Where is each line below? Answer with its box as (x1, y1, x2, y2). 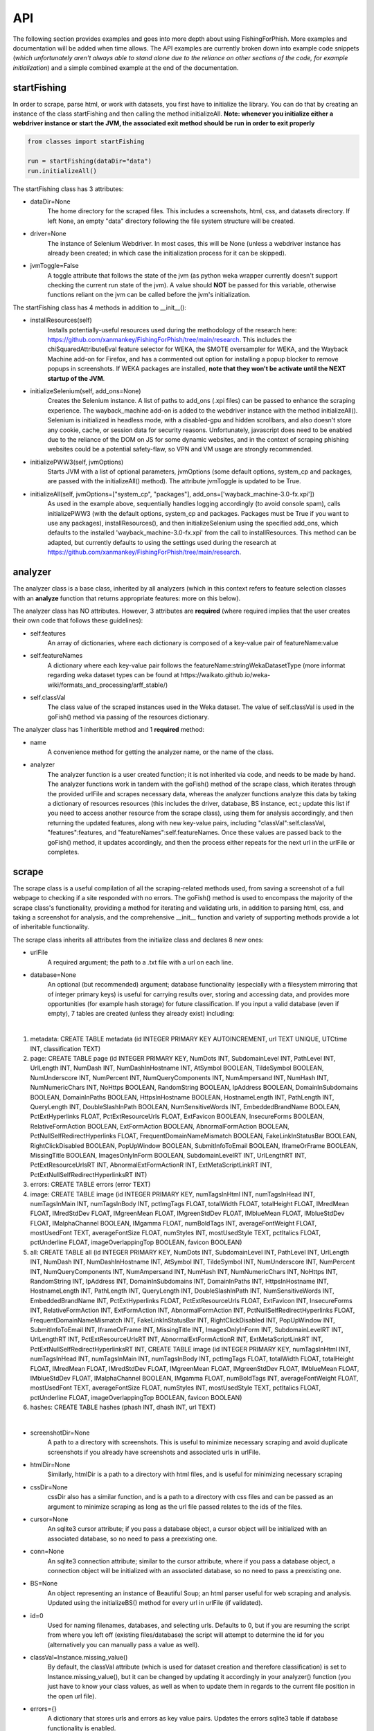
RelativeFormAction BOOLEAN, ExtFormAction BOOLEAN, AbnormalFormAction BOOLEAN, (30, 1122, 290, 1130)
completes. (47, 847, 80, 856)
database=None (30, 970, 76, 979)
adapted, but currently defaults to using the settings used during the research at (47, 538, 276, 546)
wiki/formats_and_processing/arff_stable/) (47, 681, 168, 689)
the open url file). (47, 1692, 97, 1700)
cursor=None (30, 1515, 69, 1523)
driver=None (30, 229, 67, 238)
